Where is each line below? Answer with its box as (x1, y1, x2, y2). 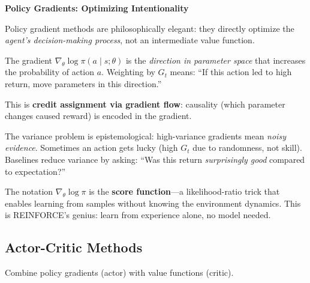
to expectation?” (5, 165, 66, 177)
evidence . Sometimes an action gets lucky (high (5, 141, 178, 154)
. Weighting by (101, 65, 155, 78)
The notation (5, 185, 53, 198)
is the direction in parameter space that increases (125, 53, 306, 66)
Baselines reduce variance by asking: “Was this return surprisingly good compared (5, 153, 305, 165)
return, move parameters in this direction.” (5, 77, 162, 90)
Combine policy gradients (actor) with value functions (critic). (5, 266, 234, 279)
